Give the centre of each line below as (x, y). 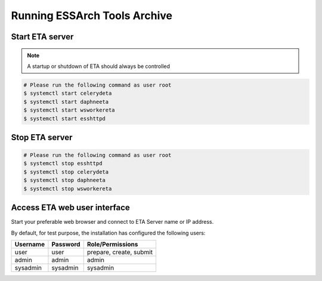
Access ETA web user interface (71, 208)
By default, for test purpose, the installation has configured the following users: (108, 233)
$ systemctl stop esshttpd (63, 163)
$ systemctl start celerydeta (68, 93)
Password (66, 244)
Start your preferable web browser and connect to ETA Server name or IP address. (112, 222)
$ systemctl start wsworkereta (69, 110)
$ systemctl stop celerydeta (66, 172)
